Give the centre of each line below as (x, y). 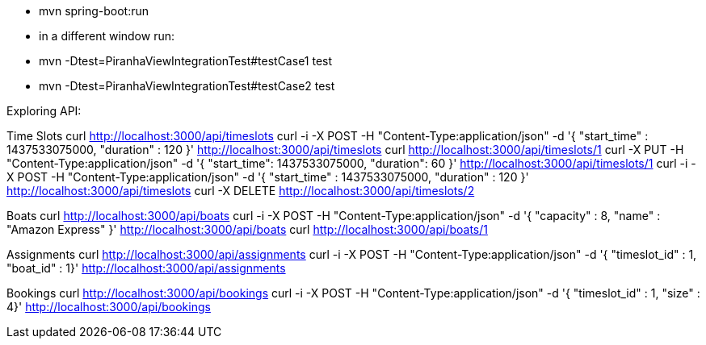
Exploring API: (44, 111)
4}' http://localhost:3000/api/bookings (109, 307)
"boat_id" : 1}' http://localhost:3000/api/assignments (146, 268)
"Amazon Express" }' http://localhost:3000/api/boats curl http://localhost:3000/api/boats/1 (247, 229)
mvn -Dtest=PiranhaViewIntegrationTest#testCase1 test (186, 61)
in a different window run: (107, 36)
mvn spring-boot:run (94, 11)
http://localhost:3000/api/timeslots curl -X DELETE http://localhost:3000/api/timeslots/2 (241, 191)
